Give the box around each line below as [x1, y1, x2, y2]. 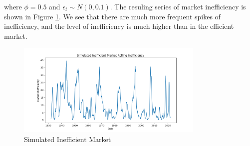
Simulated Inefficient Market [24, 134, 111, 144]
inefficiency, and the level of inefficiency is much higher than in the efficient [4, 21, 234, 31]
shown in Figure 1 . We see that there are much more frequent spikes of [4, 11, 221, 21]
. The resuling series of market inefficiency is [110, 1, 246, 11]
